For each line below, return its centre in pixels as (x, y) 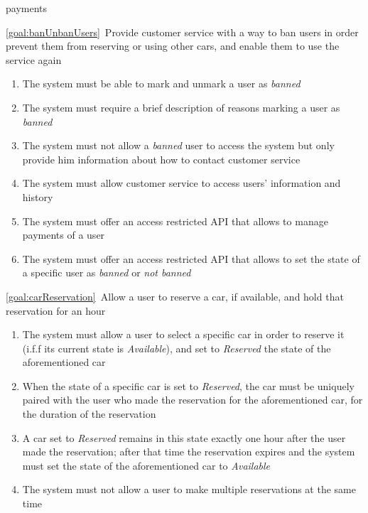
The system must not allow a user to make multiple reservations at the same (189, 489)
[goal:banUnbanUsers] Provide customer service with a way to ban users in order (182, 32)
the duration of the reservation (89, 414)
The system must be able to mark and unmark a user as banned (161, 83)
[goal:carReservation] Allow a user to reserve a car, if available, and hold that (175, 296)
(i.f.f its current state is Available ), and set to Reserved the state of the (177, 348)
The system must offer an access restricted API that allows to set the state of (191, 258)
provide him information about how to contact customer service (161, 159)
